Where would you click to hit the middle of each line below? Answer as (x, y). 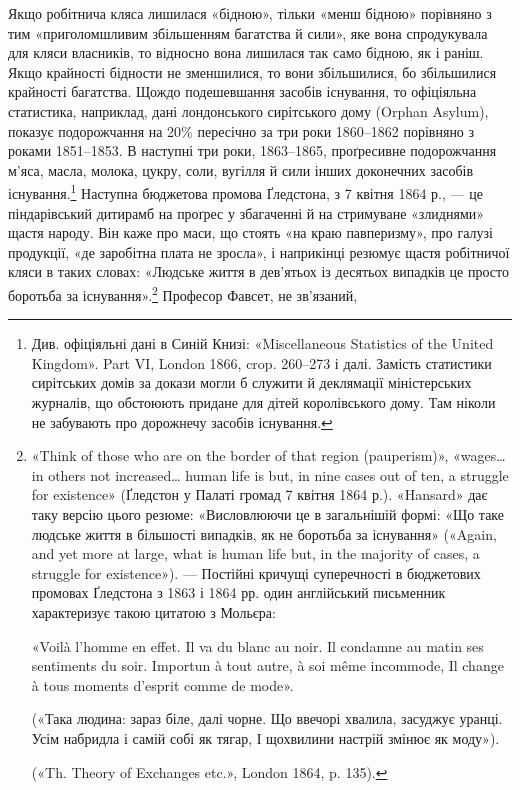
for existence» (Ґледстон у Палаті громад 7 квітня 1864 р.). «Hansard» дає (259, 494)
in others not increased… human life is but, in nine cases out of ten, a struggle (270, 474)
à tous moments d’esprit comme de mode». (162, 684)
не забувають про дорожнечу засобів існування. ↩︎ (182, 421)
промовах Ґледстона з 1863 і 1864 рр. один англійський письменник (238, 592)
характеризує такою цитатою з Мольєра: (153, 611)
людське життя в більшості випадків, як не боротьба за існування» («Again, (264, 533)
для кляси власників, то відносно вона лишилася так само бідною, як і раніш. (246, 52)
